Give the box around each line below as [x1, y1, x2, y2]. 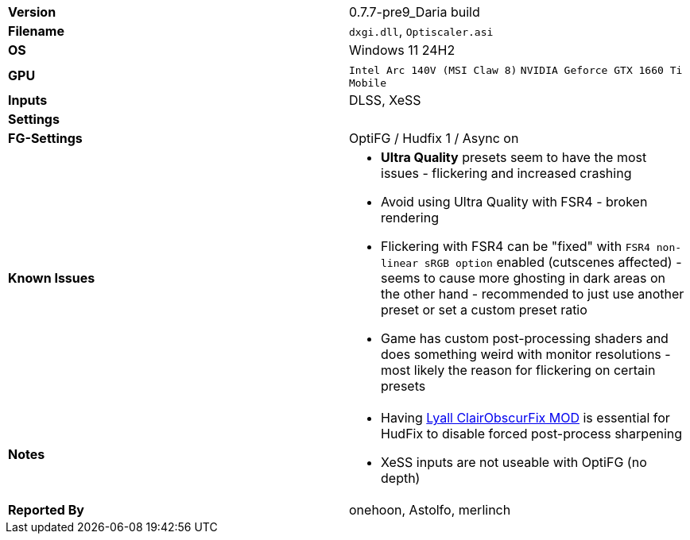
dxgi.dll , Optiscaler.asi [349, 23, 494, 39]
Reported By [8, 502, 84, 518]
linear [381, 257, 418, 269]
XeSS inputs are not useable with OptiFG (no [381, 454, 647, 470]
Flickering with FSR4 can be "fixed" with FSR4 [381, 238, 650, 254]
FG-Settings [8, 130, 83, 146]
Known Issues [8, 270, 95, 286]
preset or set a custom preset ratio [381, 302, 587, 318]
